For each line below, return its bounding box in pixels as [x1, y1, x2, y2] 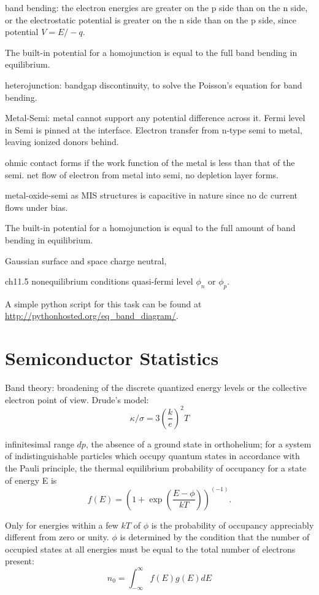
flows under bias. [5, 200, 68, 213]
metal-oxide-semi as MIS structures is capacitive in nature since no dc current [5, 189, 298, 202]
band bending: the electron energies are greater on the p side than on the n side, [5, 1, 308, 14]
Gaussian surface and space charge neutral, [5, 254, 167, 267]
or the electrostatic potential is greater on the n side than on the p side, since [5, 13, 296, 26]
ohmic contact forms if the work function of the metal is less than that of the [5, 156, 295, 168]
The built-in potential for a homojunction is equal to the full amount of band [5, 221, 296, 234]
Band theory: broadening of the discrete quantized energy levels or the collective [5, 381, 307, 394]
